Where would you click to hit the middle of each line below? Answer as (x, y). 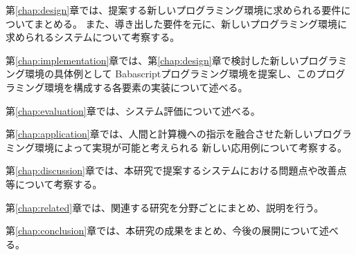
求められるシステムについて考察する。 (93, 37)
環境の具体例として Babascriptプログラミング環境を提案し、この (170, 74)
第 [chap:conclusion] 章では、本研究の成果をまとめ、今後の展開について (162, 230)
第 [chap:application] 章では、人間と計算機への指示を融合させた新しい (159, 134)
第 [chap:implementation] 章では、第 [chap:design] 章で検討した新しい (152, 60)
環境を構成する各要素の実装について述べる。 (146, 87)
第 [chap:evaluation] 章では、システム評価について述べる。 (133, 110)
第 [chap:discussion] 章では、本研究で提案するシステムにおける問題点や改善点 (176, 170)
